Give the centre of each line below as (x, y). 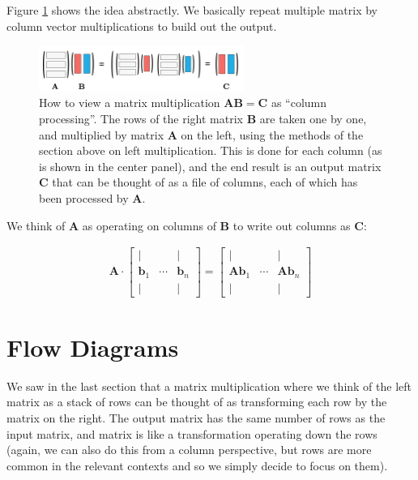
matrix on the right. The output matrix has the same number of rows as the (196, 418)
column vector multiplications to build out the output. (142, 26)
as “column (299, 103)
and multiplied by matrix (102, 134)
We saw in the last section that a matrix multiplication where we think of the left (209, 386)
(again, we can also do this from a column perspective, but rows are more (189, 450)
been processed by (84, 197)
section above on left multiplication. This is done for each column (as (211, 150)
